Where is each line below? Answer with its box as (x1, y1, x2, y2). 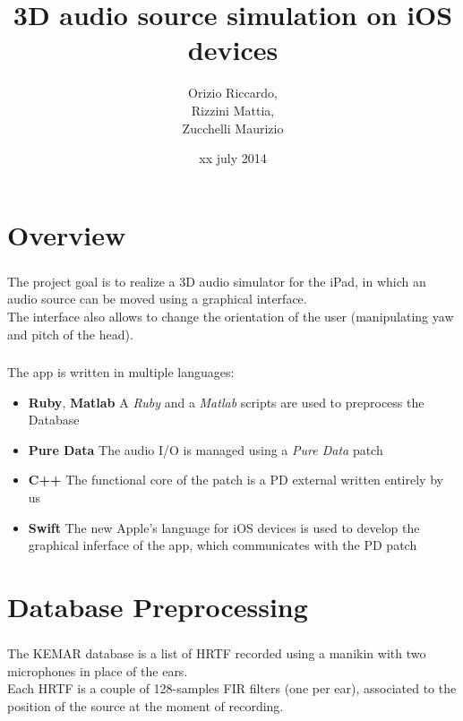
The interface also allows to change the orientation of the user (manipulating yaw (7, 306, 454, 325)
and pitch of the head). (7, 324, 133, 343)
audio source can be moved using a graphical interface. (7, 289, 307, 308)
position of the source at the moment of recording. (7, 696, 284, 715)
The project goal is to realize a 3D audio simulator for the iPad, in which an (7, 271, 426, 290)
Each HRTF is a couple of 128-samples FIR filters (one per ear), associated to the (7, 679, 457, 698)
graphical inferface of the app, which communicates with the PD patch (28, 536, 417, 554)
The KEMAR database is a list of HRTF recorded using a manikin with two (7, 644, 426, 663)
